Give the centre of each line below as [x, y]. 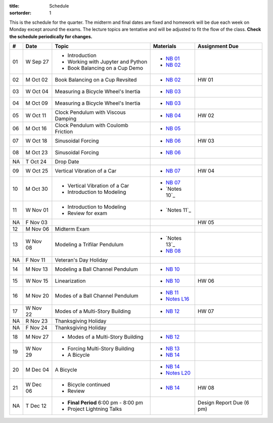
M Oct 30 [37, 189]
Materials [165, 46]
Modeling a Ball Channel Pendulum [97, 269]
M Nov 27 [37, 336]
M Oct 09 [37, 103]
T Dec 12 [36, 406]
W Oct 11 [36, 115]
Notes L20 [178, 373]
